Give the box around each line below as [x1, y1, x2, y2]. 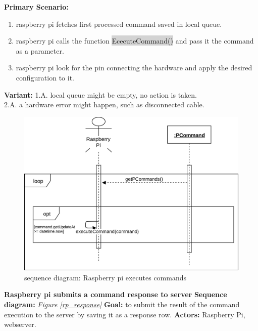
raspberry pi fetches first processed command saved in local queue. [16, 18, 222, 29]
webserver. [4, 319, 36, 329]
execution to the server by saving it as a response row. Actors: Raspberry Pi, [4, 309, 245, 319]
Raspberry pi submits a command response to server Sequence [4, 289, 227, 300]
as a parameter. [16, 45, 64, 56]
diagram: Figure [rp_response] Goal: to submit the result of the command [4, 299, 240, 309]
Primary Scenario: [4, 2, 69, 12]
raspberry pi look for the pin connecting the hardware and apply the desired [16, 62, 252, 73]
